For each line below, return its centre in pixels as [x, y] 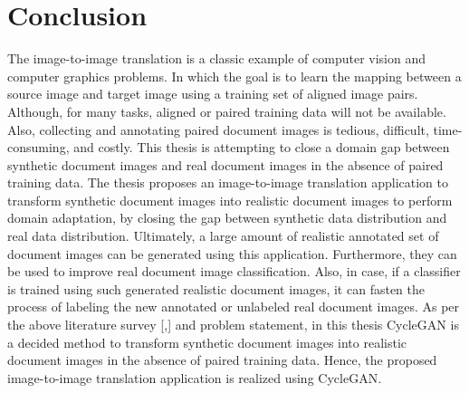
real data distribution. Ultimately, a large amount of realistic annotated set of [223, 236]
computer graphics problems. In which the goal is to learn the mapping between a [234, 76]
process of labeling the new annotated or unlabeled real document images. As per [234, 307]
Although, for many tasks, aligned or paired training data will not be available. [227, 111]
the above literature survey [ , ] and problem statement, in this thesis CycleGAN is [233, 325]
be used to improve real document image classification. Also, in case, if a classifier [234, 271]
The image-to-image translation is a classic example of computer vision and [217, 58]
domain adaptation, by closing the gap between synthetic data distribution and [227, 218]
